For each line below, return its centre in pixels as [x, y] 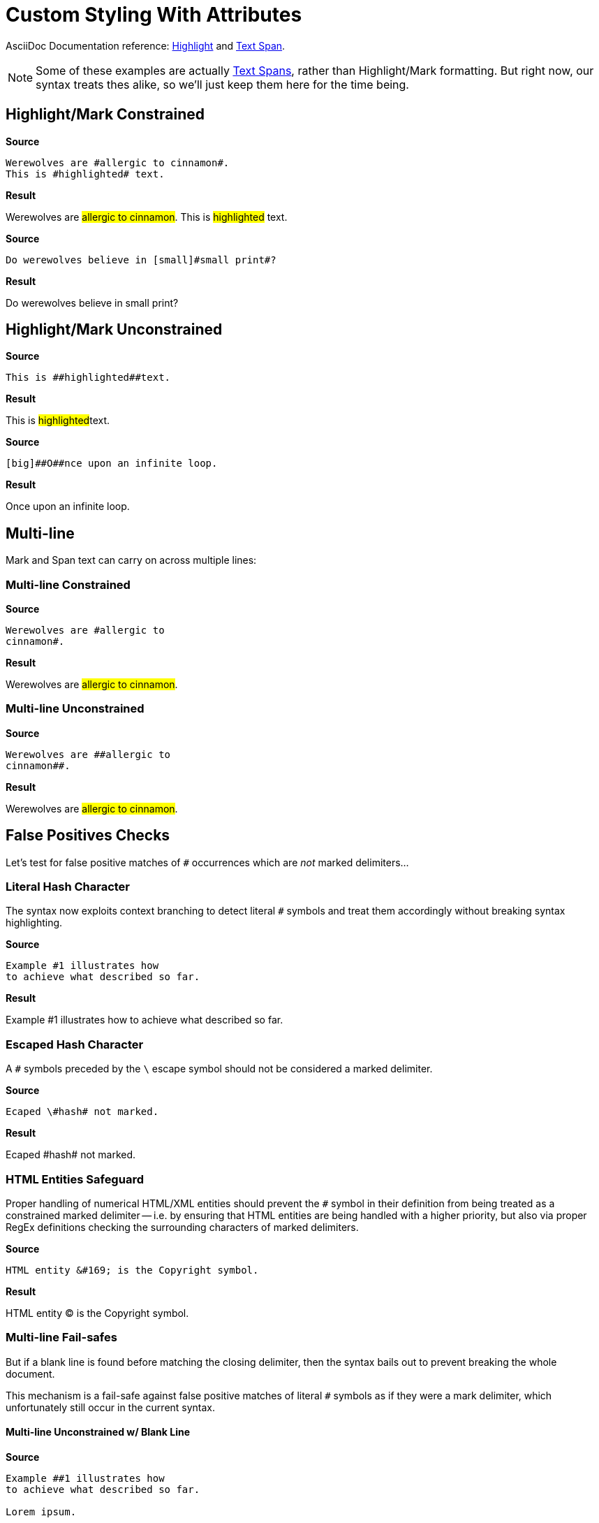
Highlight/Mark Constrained [105, 115]
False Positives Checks [88, 836]
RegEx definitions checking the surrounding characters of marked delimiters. [182, 1227]
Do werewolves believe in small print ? [92, 303]
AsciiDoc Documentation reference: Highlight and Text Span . [146, 45]
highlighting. [34, 923]
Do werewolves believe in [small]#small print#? [141, 260]
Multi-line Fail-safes [61, 1338]
